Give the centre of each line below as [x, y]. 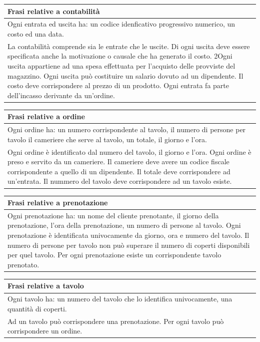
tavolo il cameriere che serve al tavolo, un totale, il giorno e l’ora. [107, 139]
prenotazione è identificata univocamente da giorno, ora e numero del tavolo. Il [128, 235]
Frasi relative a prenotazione [58, 202]
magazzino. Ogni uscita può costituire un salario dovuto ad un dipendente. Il [125, 75]
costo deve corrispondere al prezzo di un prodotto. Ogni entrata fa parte [118, 85]
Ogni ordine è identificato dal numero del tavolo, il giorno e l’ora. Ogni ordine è [129, 151]
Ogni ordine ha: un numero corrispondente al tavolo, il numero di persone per [127, 129]
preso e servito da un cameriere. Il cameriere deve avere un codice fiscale [118, 161]
